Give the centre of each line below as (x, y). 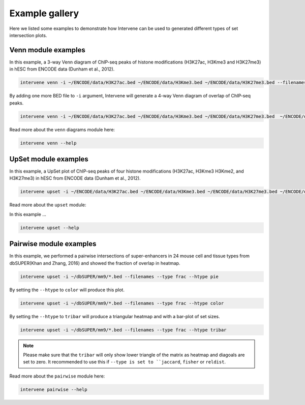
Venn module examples (48, 50)
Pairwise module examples (53, 244)
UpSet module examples (49, 159)
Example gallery (44, 13)
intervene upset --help (50, 228)
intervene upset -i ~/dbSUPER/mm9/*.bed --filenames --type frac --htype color (122, 303)
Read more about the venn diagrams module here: (62, 129)
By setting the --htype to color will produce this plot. (67, 290)
